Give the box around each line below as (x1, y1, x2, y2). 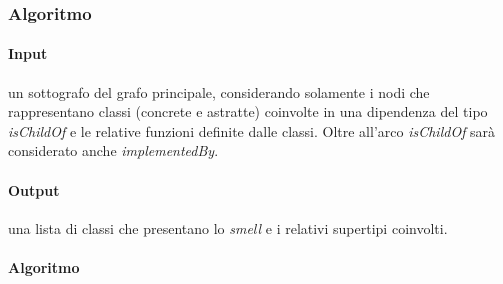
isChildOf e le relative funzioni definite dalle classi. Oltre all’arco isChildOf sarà (8, 120, 496, 141)
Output (8, 179, 60, 200)
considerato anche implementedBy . (8, 140, 219, 161)
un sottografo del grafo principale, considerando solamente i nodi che (8, 81, 430, 102)
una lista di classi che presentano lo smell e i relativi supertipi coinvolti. (8, 217, 448, 238)
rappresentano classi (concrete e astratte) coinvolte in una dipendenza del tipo (8, 101, 488, 122)
